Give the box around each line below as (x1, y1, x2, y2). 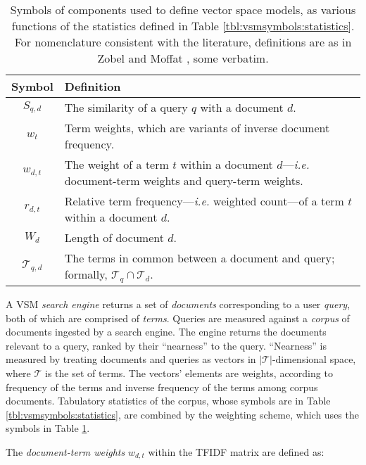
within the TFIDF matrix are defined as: (148, 444, 324, 459)
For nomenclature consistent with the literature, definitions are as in (14, 34, 352, 50)
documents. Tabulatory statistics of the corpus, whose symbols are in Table (6, 393, 331, 408)
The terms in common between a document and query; (64, 250, 335, 266)
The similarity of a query (64, 99, 188, 115)
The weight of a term (64, 156, 169, 172)
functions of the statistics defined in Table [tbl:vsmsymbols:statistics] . (11, 18, 355, 34)
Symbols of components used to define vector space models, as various (10, 1, 356, 18)
